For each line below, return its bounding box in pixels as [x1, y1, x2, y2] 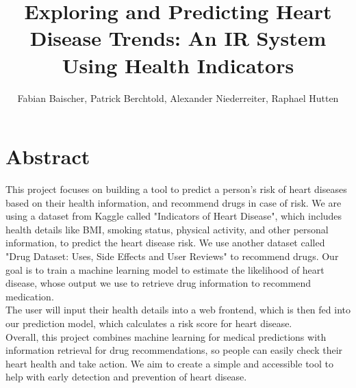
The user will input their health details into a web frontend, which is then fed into [5, 302, 351, 317]
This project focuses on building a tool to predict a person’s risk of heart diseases [5, 182, 347, 196]
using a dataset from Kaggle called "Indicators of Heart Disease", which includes [5, 209, 342, 223]
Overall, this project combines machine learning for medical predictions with [5, 329, 327, 344]
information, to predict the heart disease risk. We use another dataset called [5, 235, 325, 250]
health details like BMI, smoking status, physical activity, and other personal [5, 222, 329, 236]
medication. [5, 289, 54, 303]
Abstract [5, 142, 90, 170]
